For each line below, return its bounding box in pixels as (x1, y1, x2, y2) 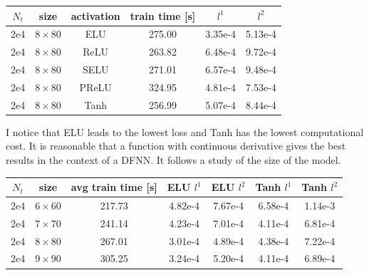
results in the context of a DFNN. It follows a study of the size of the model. (6, 152, 341, 167)
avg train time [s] (71, 180, 157, 194)
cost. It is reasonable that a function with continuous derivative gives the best (6, 138, 346, 153)
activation (71, 8, 120, 23)
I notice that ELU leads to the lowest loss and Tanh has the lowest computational (6, 124, 364, 139)
